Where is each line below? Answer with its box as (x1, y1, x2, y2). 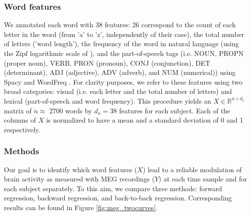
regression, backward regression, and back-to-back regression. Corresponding (4, 193, 232, 203)
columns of (4, 115, 36, 125)
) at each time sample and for (158, 174, 247, 184)
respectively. (4, 124, 40, 134)
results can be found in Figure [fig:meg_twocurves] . (4, 202, 158, 212)
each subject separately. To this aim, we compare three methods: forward (4, 183, 222, 193)
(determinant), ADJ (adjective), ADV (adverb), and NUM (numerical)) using (4, 67, 236, 77)
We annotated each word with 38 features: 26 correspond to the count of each (4, 19, 236, 30)
